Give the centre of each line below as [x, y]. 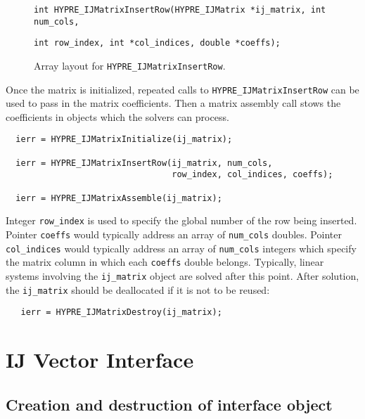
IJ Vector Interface [100, 360]
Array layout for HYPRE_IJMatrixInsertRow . [130, 65]
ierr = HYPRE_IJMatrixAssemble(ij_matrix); [119, 198]
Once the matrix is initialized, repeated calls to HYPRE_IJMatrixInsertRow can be [182, 89]
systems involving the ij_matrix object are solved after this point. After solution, [182, 276]
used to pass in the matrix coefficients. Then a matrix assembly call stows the [173, 103]
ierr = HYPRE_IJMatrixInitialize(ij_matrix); [124, 140]
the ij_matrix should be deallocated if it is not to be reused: [138, 289]
